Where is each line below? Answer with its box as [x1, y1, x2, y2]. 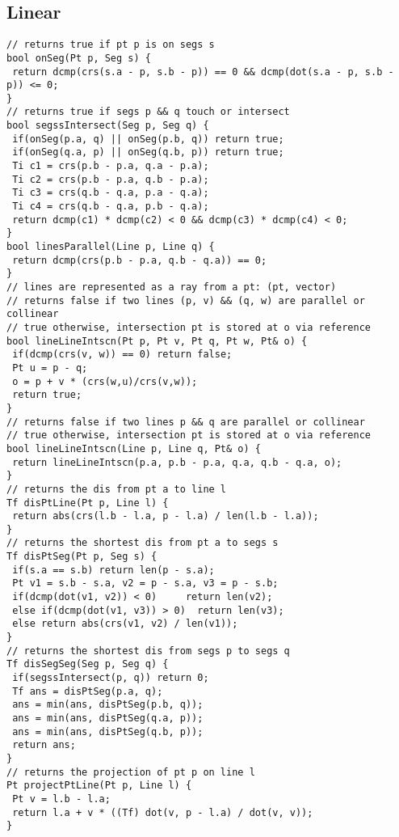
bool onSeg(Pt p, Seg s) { [6, 52, 151, 64]
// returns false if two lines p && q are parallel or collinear [6, 416, 365, 428]
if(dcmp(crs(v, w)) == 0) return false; [12, 349, 233, 361]
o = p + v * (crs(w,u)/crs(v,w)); [12, 375, 198, 387]
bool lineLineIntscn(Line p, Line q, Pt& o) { [6, 442, 261, 454]
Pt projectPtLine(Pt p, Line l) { [6, 780, 192, 792]
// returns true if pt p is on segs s [6, 39, 215, 51]
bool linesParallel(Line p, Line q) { [6, 241, 215, 253]
